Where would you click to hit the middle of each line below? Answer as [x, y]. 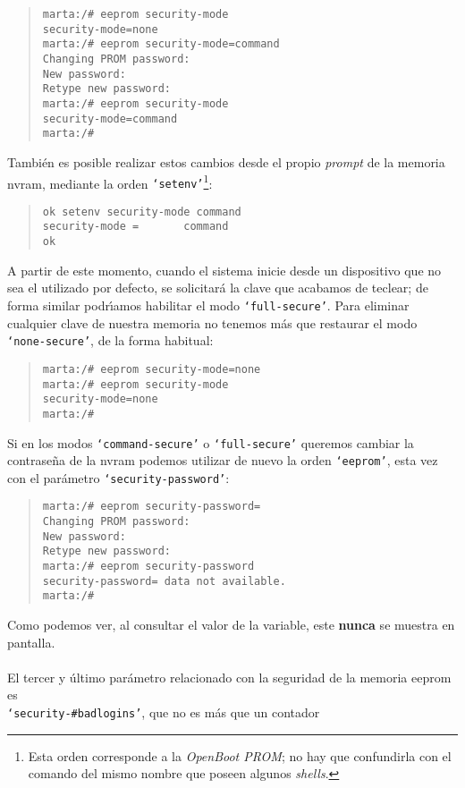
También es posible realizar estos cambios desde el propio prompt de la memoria [226, 161]
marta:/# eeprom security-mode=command [161, 44]
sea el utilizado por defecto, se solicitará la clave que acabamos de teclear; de [218, 288]
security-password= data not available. [164, 581]
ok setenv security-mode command [142, 212]
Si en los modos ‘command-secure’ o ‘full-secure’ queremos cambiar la [211, 442]
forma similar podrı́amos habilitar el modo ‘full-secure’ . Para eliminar [208, 305]
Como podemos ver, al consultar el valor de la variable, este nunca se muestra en [231, 625]
